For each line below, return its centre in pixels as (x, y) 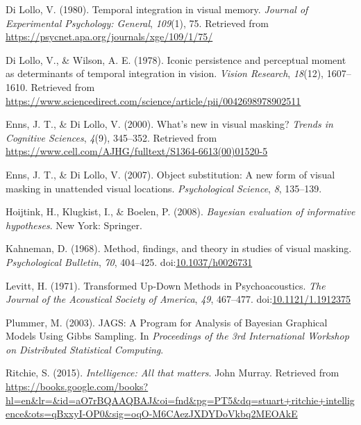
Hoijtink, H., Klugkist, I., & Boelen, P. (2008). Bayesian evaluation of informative (180, 211)
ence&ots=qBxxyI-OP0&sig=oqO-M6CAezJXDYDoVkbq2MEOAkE (152, 414)
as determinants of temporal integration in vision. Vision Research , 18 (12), (165, 73)
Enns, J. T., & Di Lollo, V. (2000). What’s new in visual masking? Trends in (169, 124)
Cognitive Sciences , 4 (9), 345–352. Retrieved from (111, 137)
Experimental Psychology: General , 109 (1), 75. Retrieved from (137, 23)
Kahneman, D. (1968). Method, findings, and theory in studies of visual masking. (179, 248)
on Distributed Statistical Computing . (85, 349)
